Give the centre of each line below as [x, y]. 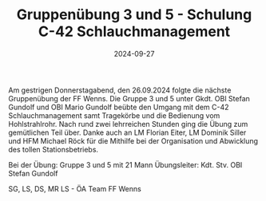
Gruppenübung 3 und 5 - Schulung [134, 15]
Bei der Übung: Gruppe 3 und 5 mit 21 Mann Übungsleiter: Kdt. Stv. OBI [125, 164]
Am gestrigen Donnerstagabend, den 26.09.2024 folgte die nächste [120, 90]
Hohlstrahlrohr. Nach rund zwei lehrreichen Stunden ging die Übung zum [128, 124]
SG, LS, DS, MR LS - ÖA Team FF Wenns [75, 188]
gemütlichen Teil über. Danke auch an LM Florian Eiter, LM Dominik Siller [127, 132]
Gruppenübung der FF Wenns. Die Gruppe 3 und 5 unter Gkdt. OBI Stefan [129, 98]
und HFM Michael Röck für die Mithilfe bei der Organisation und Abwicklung [133, 140]
